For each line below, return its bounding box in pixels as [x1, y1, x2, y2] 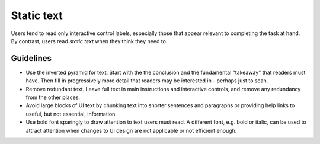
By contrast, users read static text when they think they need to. [11, 37, 168, 44]
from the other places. [25, 94, 80, 101]
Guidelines [11, 53, 52, 63]
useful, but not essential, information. [25, 110, 117, 117]
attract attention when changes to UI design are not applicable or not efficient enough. [25, 127, 237, 134]
